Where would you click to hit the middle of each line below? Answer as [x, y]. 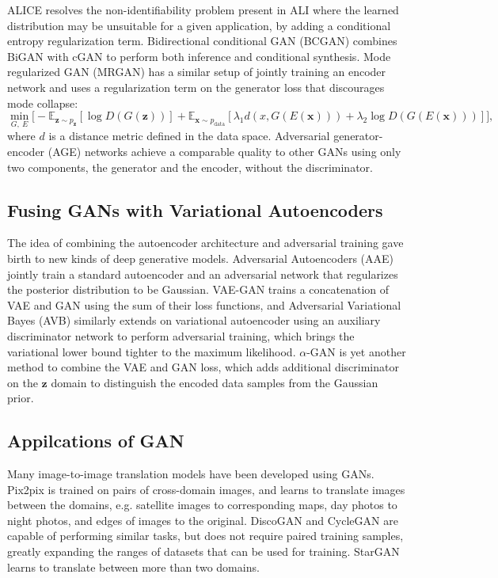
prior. [21, 398]
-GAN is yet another [356, 351]
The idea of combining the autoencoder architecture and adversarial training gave [205, 243]
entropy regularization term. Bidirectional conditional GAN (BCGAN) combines [202, 41]
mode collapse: [43, 103]
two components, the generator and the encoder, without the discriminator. [190, 167]
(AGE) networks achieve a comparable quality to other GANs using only [224, 151]
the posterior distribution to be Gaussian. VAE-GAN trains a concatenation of [198, 289]
